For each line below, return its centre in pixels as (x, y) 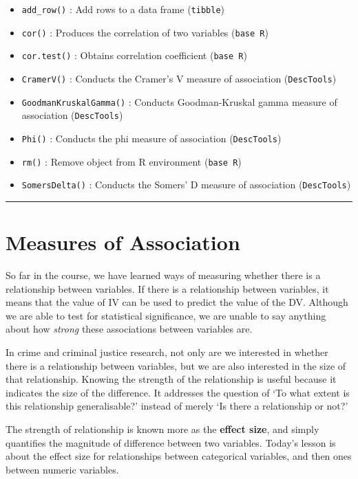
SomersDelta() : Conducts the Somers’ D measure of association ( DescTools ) (186, 185)
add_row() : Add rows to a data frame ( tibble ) (123, 9)
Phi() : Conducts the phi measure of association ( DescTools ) (151, 138)
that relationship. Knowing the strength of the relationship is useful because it (171, 379)
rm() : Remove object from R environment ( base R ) (131, 161)
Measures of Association (123, 242)
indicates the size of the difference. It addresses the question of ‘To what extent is (178, 392)
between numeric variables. (62, 469)
